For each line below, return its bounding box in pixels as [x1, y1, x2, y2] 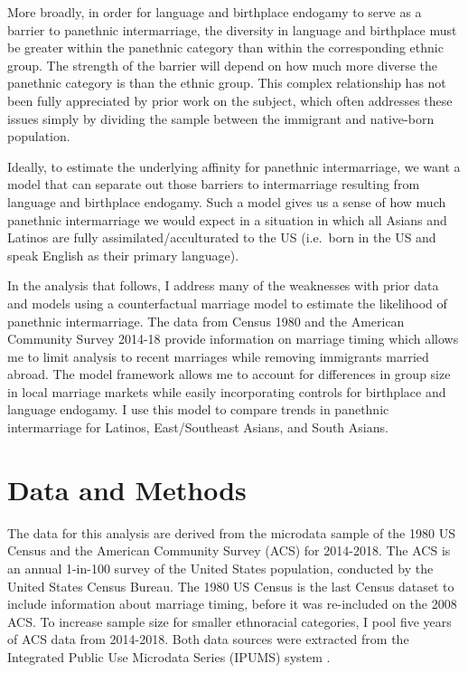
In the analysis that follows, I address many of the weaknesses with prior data [7, 276, 439, 295]
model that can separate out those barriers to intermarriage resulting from [7, 175, 420, 194]
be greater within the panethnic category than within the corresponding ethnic [7, 38, 444, 57]
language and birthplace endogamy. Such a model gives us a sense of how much [7, 192, 446, 211]
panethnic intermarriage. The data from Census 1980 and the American [7, 311, 405, 330]
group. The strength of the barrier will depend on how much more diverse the [7, 55, 438, 74]
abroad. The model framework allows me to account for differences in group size [7, 365, 451, 384]
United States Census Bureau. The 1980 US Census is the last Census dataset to [7, 576, 454, 595]
